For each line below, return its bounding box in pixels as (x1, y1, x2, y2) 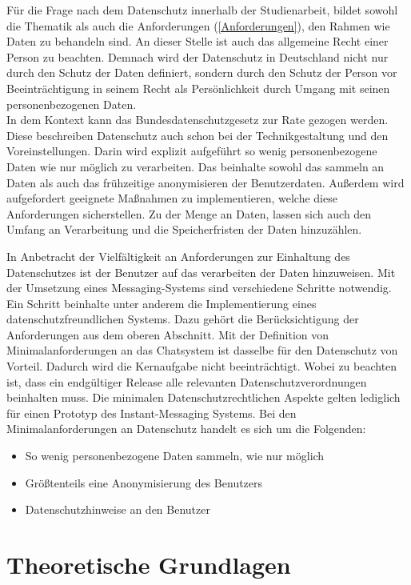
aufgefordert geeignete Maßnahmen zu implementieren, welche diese (6, 190, 337, 206)
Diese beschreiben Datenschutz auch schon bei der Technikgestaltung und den (6, 126, 389, 143)
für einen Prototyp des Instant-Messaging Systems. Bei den (6, 404, 297, 421)
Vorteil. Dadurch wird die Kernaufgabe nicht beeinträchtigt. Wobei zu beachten (6, 358, 397, 375)
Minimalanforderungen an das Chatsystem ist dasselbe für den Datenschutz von (6, 342, 398, 359)
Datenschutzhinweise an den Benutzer (25, 501, 210, 518)
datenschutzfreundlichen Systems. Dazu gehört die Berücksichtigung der (6, 311, 359, 327)
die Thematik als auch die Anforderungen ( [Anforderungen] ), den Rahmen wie (6, 17, 390, 34)
